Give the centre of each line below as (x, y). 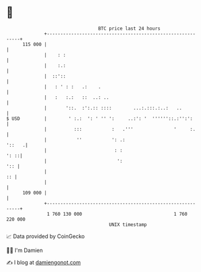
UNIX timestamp (128, 224)
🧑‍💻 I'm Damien (25, 250)
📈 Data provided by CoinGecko (46, 236)
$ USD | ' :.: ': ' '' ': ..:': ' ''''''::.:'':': (100, 118)
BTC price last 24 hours (129, 28)
